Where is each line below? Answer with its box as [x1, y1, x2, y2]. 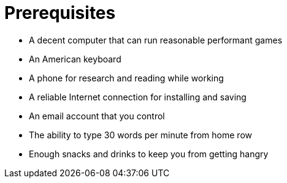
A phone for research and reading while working [29, 72, 224, 83]
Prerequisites [4, 2, 116, 23]
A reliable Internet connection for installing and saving [29, 91, 247, 102]
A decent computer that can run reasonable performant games [29, 34, 283, 45]
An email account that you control [29, 110, 165, 121]
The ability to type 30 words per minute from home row [29, 129, 252, 140]
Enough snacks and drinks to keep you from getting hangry [29, 148, 269, 159]
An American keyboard [29, 53, 121, 64]
